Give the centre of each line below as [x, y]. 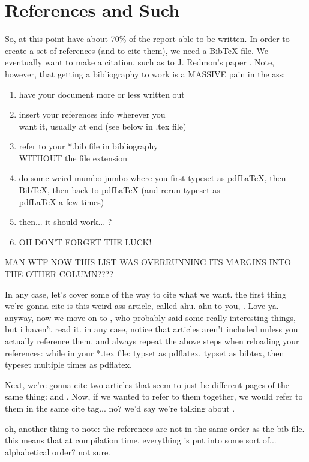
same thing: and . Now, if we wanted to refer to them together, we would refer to [154, 396]
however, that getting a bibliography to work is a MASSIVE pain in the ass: [145, 73]
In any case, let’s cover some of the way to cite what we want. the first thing [145, 294]
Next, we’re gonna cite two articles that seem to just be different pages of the [147, 384]
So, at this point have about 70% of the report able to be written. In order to [147, 39]
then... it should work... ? [65, 222]
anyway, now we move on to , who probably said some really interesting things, [150, 317]
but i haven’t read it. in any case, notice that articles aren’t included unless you [151, 329]
